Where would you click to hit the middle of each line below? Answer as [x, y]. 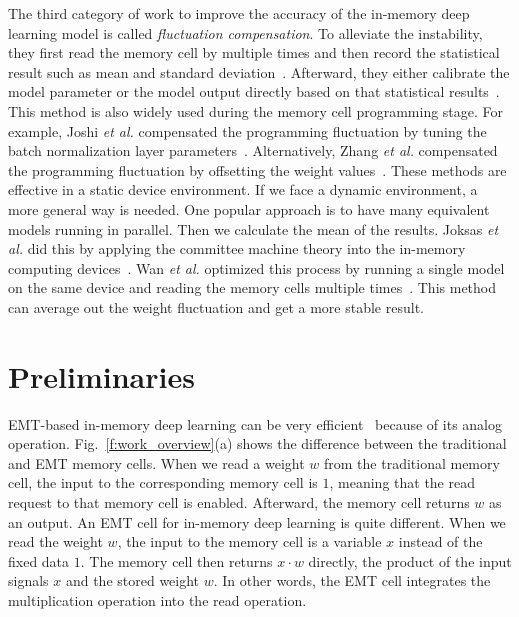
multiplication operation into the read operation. [157, 599]
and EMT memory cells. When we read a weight [156, 462]
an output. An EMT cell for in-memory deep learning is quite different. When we [257, 521]
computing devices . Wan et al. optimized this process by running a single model [256, 267]
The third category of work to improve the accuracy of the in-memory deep [239, 13]
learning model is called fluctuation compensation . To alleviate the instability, [245, 32]
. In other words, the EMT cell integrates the [352, 580]
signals [28, 580]
